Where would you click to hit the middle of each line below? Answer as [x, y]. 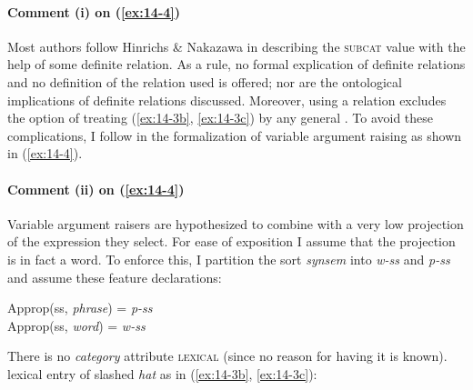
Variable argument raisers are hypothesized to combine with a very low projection [236, 223]
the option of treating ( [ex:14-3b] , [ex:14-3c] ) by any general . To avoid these [221, 118]
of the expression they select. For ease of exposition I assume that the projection [231, 241]
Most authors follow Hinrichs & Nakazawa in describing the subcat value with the [236, 46]
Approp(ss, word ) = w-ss [76, 325]
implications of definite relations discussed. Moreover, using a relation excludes [227, 100]
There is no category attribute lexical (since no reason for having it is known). [227, 356]
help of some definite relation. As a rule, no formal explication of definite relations [236, 64]
